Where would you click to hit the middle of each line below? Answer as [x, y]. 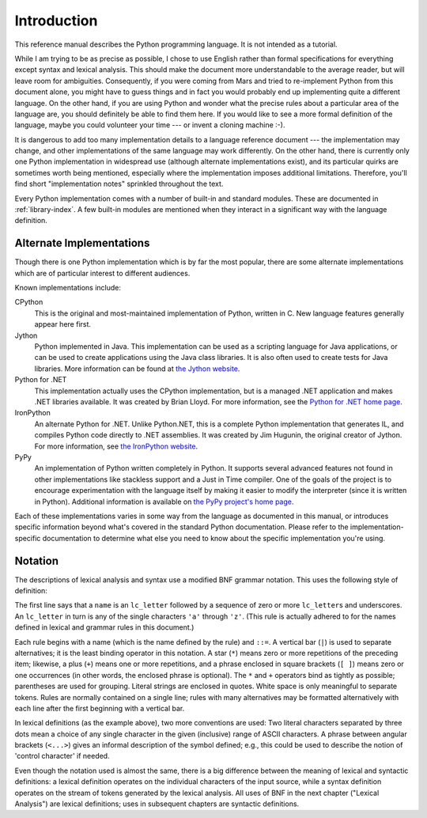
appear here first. [62, 324]
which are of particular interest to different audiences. [102, 273]
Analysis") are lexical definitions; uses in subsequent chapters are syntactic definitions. [157, 804]
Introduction [56, 21]
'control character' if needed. [62, 756]
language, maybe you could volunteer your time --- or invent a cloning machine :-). [150, 125]
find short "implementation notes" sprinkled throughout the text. [119, 184]
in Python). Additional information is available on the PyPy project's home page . [164, 502]
